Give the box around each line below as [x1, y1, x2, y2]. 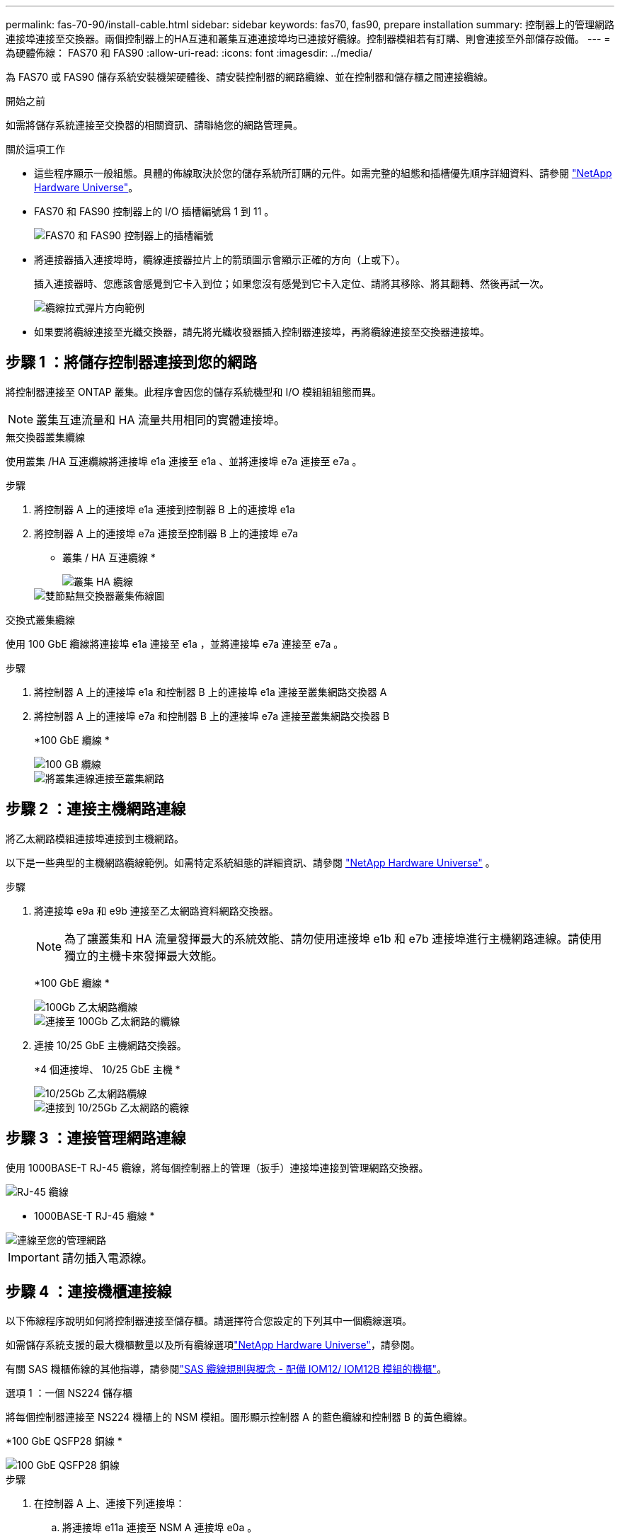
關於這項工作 [6, 143, 65, 155]
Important [8, 1249, 59, 1264]
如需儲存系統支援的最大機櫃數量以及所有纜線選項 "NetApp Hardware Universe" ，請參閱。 [6, 1339, 420, 1351]
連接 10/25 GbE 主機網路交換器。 [34, 1039, 187, 1051]
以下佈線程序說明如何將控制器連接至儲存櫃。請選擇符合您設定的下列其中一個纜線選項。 [6, 1315, 412, 1327]
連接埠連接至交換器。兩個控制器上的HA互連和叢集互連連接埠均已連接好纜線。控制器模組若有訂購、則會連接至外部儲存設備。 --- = [6, 33, 611, 45]
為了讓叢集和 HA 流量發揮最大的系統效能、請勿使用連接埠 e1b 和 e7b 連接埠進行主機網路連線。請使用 [64, 931, 602, 946]
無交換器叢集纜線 [6, 430, 85, 443]
